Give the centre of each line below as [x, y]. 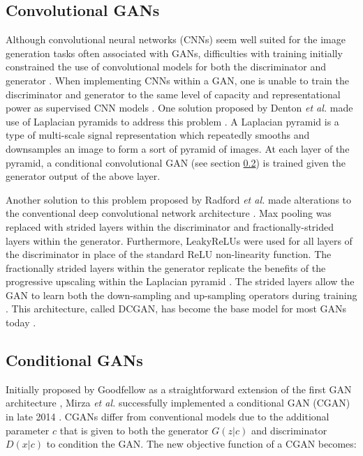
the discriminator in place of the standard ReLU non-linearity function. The [169, 254]
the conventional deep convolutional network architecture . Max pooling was [169, 213]
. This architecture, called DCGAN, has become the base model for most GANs [176, 309]
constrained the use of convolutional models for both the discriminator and [166, 67]
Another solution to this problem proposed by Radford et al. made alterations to [179, 199]
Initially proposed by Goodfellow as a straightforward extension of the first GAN [179, 389]
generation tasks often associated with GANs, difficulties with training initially [174, 53]
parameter [28, 430]
